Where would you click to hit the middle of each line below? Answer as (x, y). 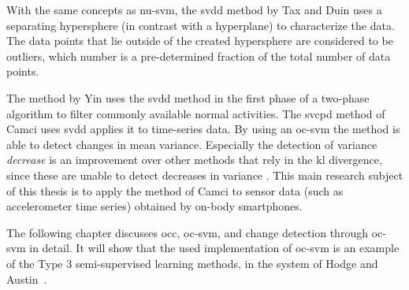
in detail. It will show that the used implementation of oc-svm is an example (214, 248)
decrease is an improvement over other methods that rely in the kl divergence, (194, 160)
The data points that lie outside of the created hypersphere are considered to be (200, 41)
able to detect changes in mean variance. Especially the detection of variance (192, 144)
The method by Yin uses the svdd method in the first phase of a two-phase (188, 97)
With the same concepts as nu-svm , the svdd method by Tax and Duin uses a (194, 9)
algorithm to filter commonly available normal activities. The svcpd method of (196, 113)
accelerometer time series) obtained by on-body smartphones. (154, 206)
